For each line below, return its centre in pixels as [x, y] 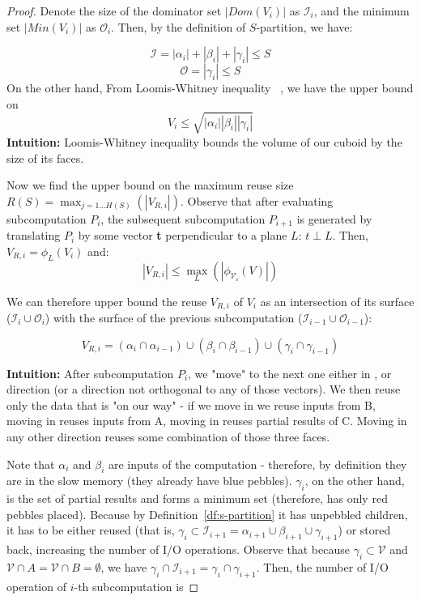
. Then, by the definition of [179, 26]
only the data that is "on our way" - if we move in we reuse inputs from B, [191, 404]
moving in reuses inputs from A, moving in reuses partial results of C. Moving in [207, 421]
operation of [36, 586]
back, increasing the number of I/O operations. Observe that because [178, 549]
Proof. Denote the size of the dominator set [114, 11]
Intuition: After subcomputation [90, 373]
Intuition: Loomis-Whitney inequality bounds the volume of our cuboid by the [204, 141]
